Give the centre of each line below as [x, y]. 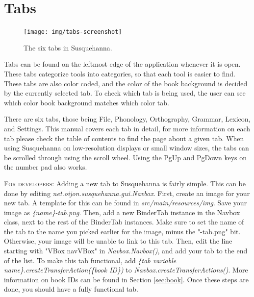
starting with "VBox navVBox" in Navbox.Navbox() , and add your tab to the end [126, 251]
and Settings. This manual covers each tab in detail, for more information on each [127, 128]
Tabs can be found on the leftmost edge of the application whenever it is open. [122, 64]
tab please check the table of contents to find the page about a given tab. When [124, 138]
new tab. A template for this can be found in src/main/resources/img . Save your [126, 203]
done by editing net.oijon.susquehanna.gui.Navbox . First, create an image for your [127, 193]
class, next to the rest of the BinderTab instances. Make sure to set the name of [124, 222]
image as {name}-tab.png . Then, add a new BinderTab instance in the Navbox [122, 212]
